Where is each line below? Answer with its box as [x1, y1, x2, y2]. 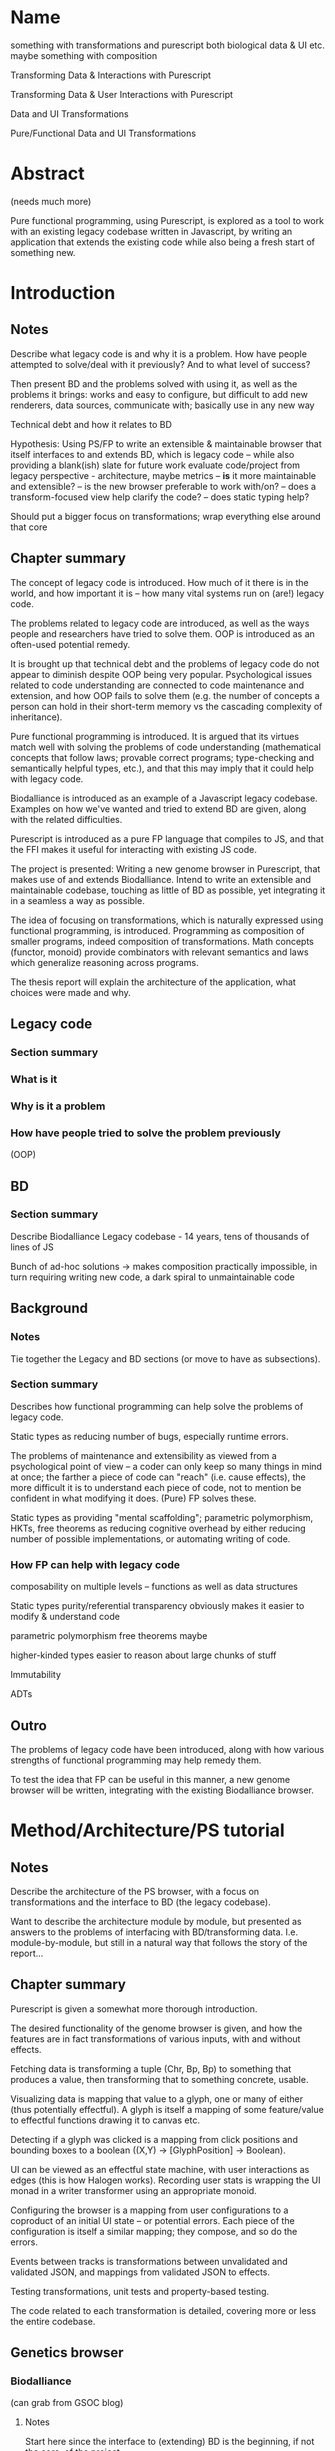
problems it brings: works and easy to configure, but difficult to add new [10, 388, 308, 400]
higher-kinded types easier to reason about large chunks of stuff [10, 1649, 277, 1661]
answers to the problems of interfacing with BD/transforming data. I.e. [10, 1926, 298, 1938]
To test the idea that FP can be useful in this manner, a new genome [10, 1773, 291, 1785]
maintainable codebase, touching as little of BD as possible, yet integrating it [10, 884, 326, 896]
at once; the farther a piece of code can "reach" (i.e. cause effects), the [10, 1471, 307, 1483]
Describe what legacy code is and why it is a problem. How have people [10, 347, 308, 360]
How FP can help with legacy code [10, 1557, 180, 1571]
